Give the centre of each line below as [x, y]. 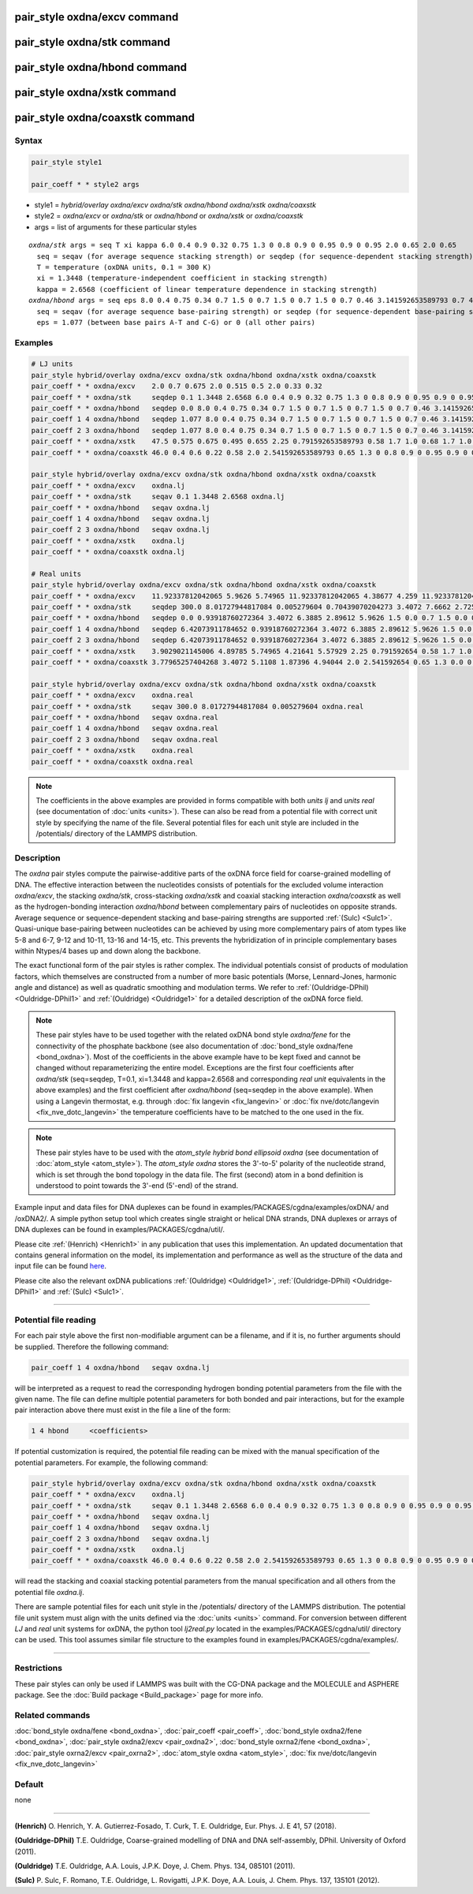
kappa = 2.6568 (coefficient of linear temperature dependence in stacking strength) [207, 289]
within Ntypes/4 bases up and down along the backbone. [108, 951]
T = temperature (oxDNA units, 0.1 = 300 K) [124, 267]
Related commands [52, 1715]
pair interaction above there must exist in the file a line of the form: [123, 1410]
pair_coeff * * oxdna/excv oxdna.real [112, 695]
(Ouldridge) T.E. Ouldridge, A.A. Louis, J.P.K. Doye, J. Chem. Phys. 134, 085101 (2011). [155, 1866]
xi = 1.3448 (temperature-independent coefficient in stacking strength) [182, 278]
